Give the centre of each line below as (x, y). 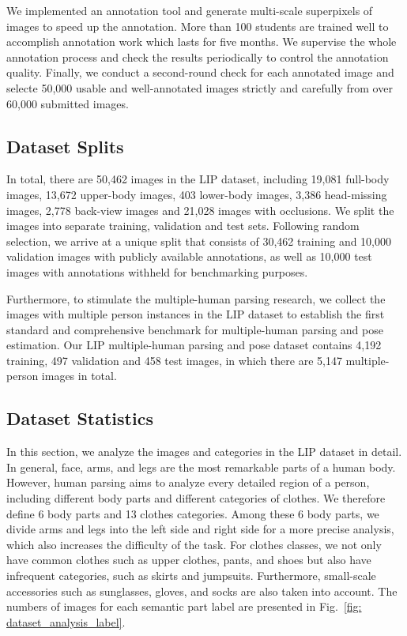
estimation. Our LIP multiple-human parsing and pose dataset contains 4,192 (194, 345)
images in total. (79, 376)
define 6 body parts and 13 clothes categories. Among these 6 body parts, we (193, 513)
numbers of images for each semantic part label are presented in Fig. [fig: (184, 606)
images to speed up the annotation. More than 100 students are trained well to (198, 26)
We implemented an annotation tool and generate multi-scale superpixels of (190, 10)
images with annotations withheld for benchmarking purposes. (157, 271)
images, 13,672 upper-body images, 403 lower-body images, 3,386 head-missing (197, 194)
